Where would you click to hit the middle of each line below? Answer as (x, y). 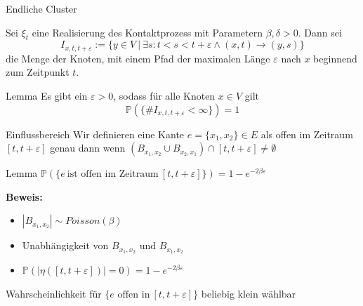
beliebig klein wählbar (249, 293)
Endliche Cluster (41, 8)
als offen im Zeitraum (307, 134)
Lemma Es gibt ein (47, 96)
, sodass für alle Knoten (164, 96)
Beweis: (24, 196)
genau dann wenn (88, 148)
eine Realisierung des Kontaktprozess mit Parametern (147, 32)
